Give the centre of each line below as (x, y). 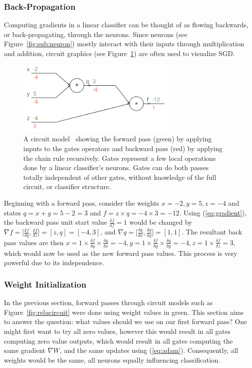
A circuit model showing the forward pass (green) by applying (117, 139)
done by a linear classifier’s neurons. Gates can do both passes (116, 167)
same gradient (25, 350)
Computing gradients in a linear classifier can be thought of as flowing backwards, (126, 25)
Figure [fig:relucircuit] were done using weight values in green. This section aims (124, 312)
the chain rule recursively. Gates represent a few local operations (120, 158)
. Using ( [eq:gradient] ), (213, 212)
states (13, 212)
